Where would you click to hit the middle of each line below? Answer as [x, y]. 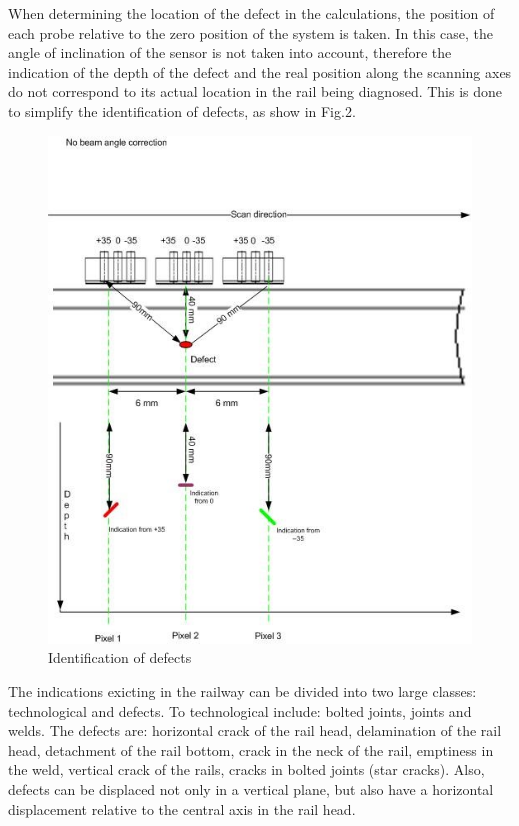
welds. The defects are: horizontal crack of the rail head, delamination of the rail [255, 730]
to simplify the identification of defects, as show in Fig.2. [182, 110]
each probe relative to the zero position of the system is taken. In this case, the [251, 32]
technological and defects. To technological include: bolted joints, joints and [240, 710]
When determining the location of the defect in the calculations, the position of [251, 13]
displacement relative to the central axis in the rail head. [182, 808]
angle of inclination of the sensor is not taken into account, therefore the [230, 52]
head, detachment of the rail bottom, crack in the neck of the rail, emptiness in [251, 749]
